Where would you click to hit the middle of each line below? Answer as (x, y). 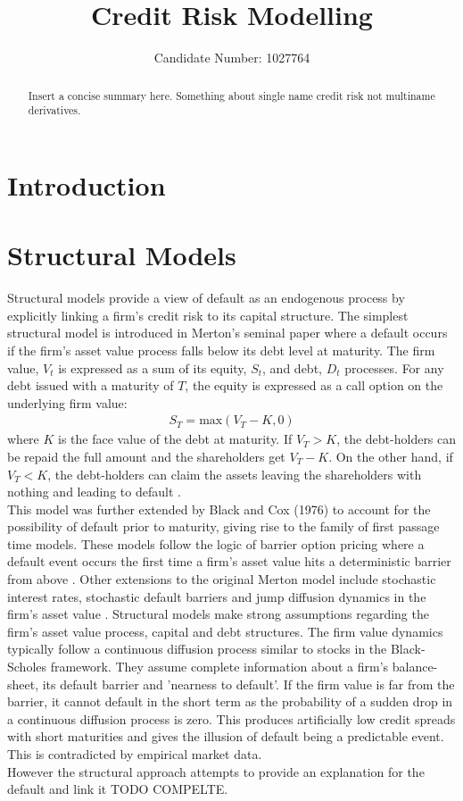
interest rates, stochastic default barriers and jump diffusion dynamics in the (217, 596)
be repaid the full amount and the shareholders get (146, 456)
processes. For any (394, 367)
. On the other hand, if (391, 456)
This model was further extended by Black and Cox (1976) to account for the (219, 509)
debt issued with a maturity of (91, 385)
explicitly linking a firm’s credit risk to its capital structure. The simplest (208, 315)
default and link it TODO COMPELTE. (118, 789)
